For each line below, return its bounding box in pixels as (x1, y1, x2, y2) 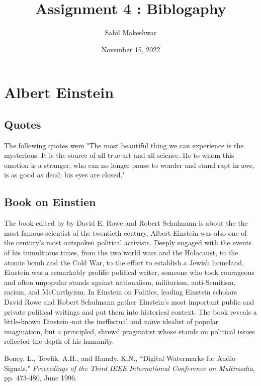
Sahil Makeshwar (105, 27, 157, 38)
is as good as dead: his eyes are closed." (4, 169, 125, 180)
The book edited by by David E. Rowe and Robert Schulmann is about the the (4, 218, 248, 228)
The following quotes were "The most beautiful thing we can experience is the (4, 140, 244, 150)
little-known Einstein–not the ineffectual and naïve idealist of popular (4, 316, 219, 327)
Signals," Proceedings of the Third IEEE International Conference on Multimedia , (4, 362, 255, 373)
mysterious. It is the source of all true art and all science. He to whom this (4, 150, 234, 160)
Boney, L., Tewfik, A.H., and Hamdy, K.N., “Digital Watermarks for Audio (4, 353, 236, 363)
